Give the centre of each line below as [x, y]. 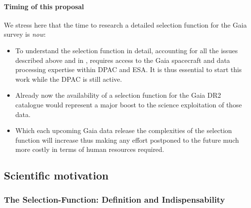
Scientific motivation [56, 175]
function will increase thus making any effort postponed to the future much [127, 140]
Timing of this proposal [44, 6]
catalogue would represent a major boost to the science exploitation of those [128, 104]
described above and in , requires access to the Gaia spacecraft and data [123, 60]
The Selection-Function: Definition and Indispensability [115, 199]
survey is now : [25, 34]
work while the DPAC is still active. [69, 79]
